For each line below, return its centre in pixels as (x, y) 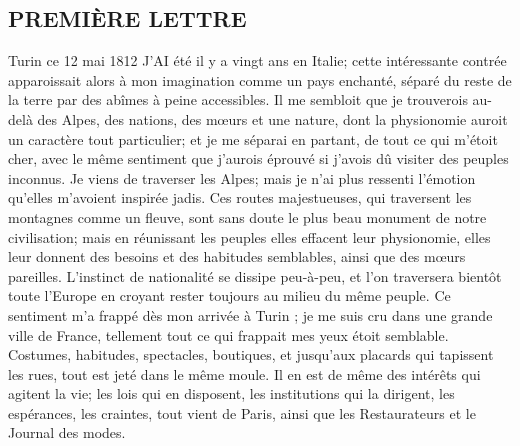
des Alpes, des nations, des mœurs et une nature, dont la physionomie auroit (272, 118)
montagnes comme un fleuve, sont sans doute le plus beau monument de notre (247, 216)
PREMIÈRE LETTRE (127, 18)
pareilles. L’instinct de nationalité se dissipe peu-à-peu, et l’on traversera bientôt (255, 275)
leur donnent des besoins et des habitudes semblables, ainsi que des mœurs (237, 256)
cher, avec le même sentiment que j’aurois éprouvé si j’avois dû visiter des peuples (258, 158)
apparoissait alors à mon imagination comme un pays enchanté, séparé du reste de (260, 79)
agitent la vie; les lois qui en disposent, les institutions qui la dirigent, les (231, 393)
